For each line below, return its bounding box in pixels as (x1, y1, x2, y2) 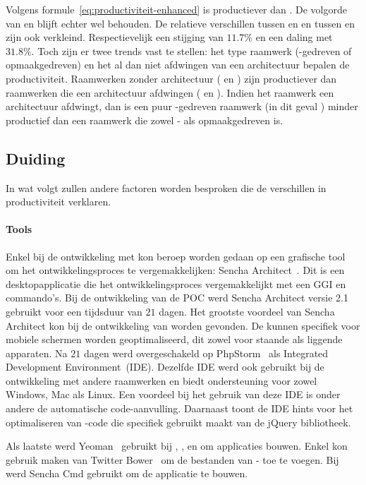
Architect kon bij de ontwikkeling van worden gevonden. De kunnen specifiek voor (6, 318, 360, 333)
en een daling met (255, 30, 333, 44)
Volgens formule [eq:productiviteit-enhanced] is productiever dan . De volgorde (6, 2, 347, 16)
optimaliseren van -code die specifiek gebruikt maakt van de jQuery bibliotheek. (6, 414, 351, 429)
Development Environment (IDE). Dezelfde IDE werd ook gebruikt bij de (6, 359, 324, 374)
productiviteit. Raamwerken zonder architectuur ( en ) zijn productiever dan (6, 71, 337, 85)
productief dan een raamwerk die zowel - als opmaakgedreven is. (6, 112, 283, 127)
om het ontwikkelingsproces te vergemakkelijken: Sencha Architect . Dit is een (6, 263, 345, 277)
